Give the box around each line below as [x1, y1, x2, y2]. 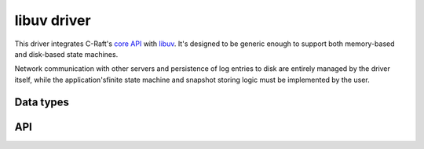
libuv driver [14, 12, 91, 29]
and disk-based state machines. [14, 49, 119, 59]
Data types [14, 95, 70, 108]
